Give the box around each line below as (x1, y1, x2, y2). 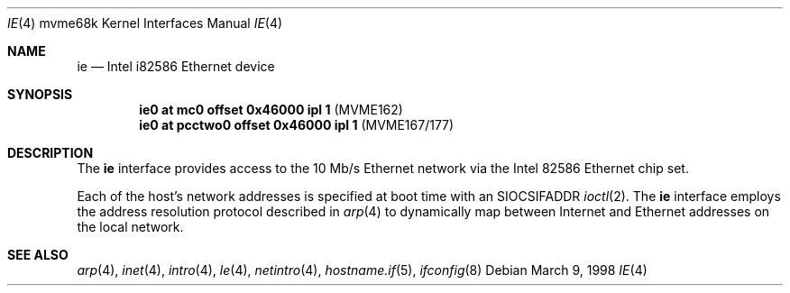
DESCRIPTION (7, 145, 94, 160)
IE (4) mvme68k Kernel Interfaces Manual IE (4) (7, 15, 283, 31)
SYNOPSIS (7, 87, 73, 102)
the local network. (77, 219, 184, 234)
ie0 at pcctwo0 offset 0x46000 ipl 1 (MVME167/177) (139, 117, 455, 133)
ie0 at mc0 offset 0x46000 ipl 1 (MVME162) (139, 102, 403, 117)
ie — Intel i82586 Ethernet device (77, 59, 275, 74)
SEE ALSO (7, 247, 69, 262)
